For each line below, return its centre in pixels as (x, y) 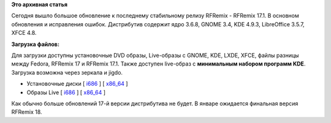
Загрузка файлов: (35, 44)
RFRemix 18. (27, 112)
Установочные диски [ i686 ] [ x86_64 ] (77, 84)
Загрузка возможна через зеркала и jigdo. (67, 72)
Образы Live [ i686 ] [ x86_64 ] (66, 92)
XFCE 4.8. (24, 33)
